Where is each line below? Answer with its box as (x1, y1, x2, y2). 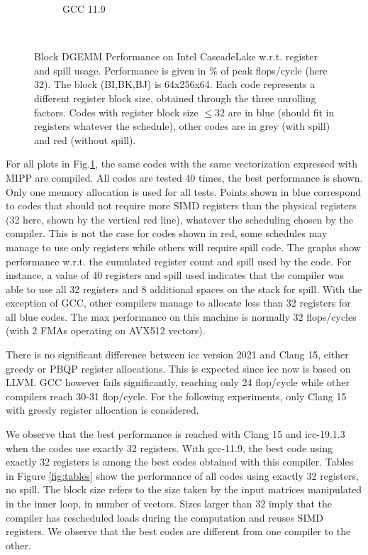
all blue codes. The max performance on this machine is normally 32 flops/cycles (6, 309, 357, 324)
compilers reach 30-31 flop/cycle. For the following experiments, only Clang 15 (6, 388, 347, 403)
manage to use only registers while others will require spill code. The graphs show (6, 239, 361, 254)
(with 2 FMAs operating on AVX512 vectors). (6, 323, 206, 338)
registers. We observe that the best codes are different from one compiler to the (6, 524, 351, 539)
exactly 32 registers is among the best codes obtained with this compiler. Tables (6, 454, 354, 469)
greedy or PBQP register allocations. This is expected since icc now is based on (6, 361, 351, 375)
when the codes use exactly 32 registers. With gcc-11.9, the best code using (6, 440, 333, 455)
